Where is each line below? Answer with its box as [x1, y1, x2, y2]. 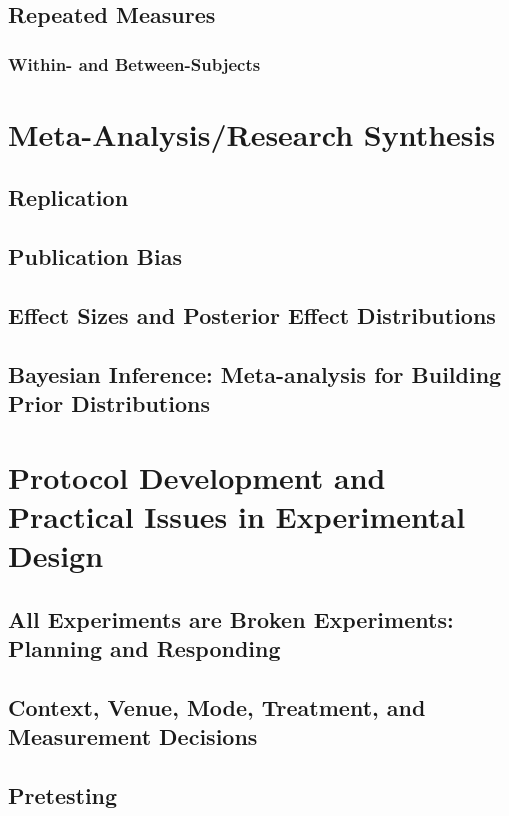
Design [8, 535, 104, 576]
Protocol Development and [8, 456, 386, 497]
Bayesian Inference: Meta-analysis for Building [8, 358, 502, 389]
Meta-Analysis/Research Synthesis [8, 113, 496, 154]
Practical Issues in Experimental [8, 495, 466, 536]
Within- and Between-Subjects [8, 51, 261, 76]
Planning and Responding [8, 633, 281, 664]
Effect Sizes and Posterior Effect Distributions [8, 299, 496, 330]
